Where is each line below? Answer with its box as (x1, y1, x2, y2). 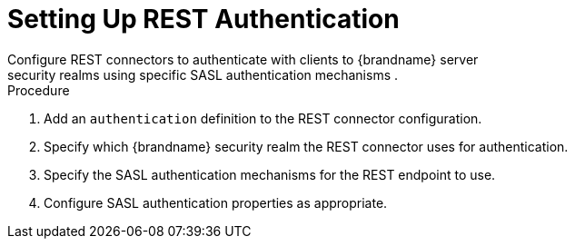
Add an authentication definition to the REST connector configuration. (44, 110, 482, 126)
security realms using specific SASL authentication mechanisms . (7, 66, 399, 83)
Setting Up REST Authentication (7, 4, 400, 34)
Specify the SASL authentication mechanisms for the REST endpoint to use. (44, 166, 496, 182)
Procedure (7, 82, 70, 98)
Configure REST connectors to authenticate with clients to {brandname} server (7, 51, 479, 67)
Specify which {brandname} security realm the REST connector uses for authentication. (44, 138, 569, 154)
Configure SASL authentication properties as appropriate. (44, 194, 388, 211)
